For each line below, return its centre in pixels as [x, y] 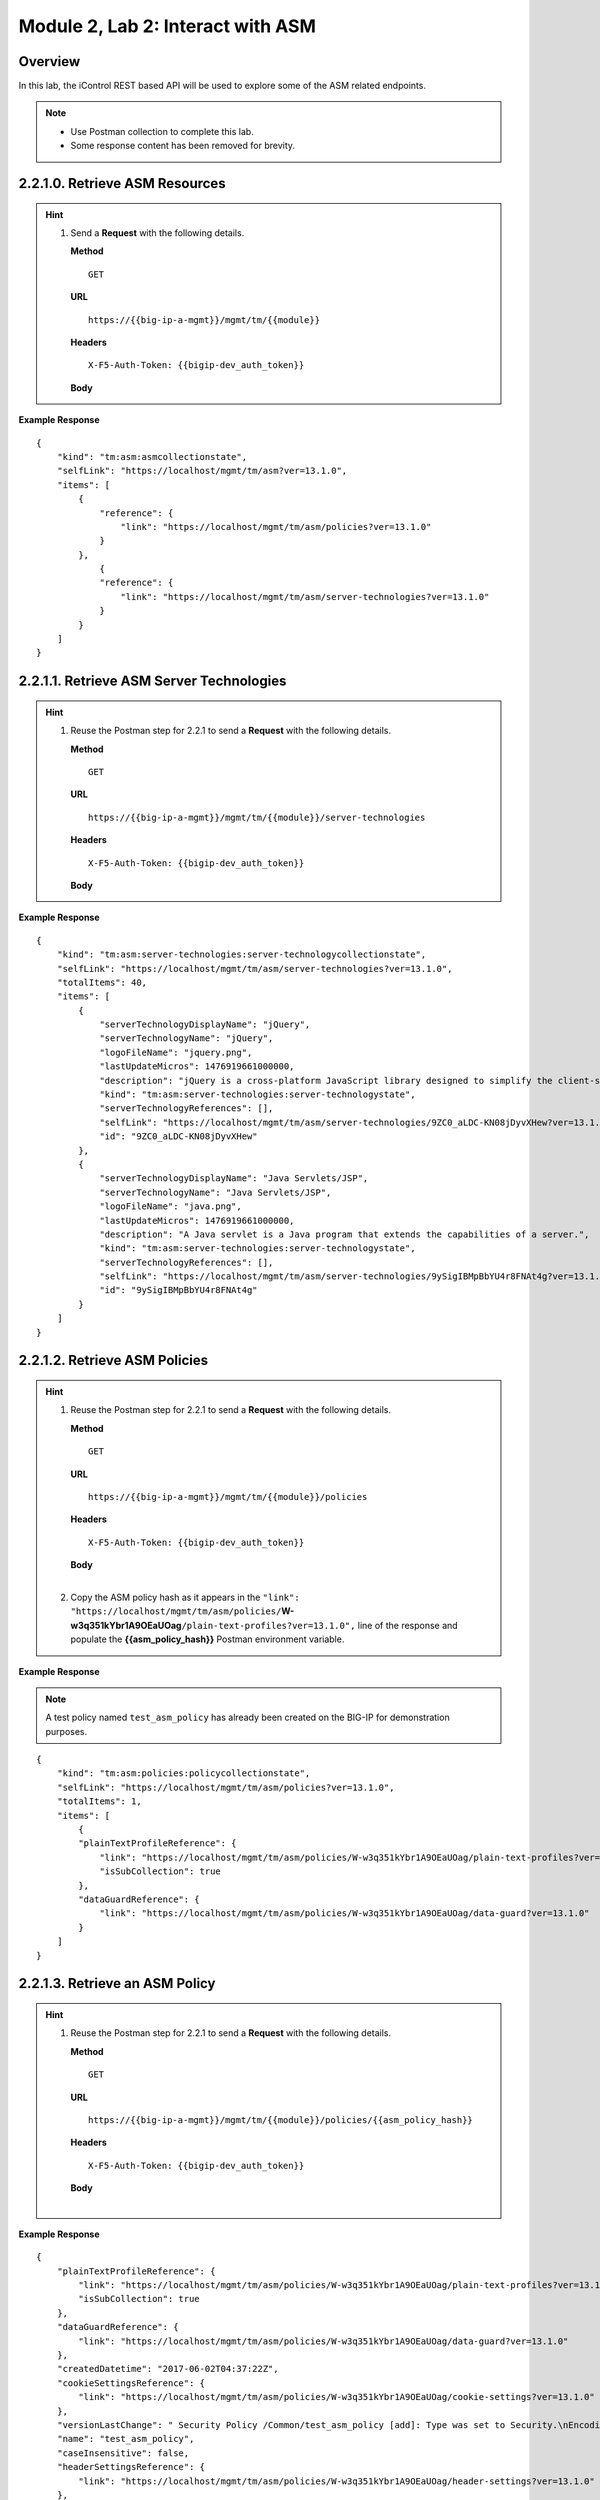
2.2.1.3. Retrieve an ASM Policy [117, 1983]
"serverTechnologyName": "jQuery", [186, 1038]
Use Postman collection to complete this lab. [162, 131]
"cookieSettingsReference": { [130, 2383]
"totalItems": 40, [102, 982]
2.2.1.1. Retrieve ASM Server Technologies [152, 681]
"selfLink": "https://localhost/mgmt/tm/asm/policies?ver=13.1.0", [225, 1787]
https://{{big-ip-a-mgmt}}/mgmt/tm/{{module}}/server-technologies [257, 817]
